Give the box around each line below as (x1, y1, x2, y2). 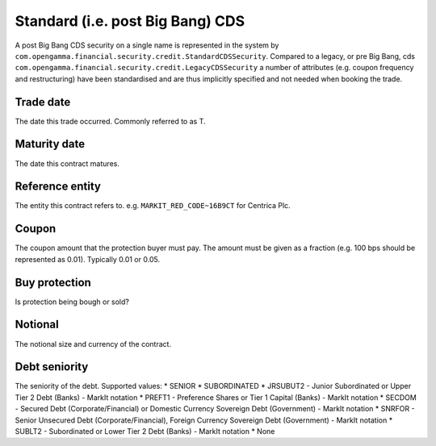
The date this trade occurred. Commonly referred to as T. (15, 116, 206, 126)
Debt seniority (15, 360, 89, 374)
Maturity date (15, 137, 86, 151)
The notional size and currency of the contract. (15, 339, 172, 348)
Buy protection (15, 275, 92, 290)
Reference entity (15, 180, 101, 194)
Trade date (15, 95, 71, 109)
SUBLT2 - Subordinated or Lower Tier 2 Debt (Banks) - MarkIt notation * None (15, 427, 275, 436)
